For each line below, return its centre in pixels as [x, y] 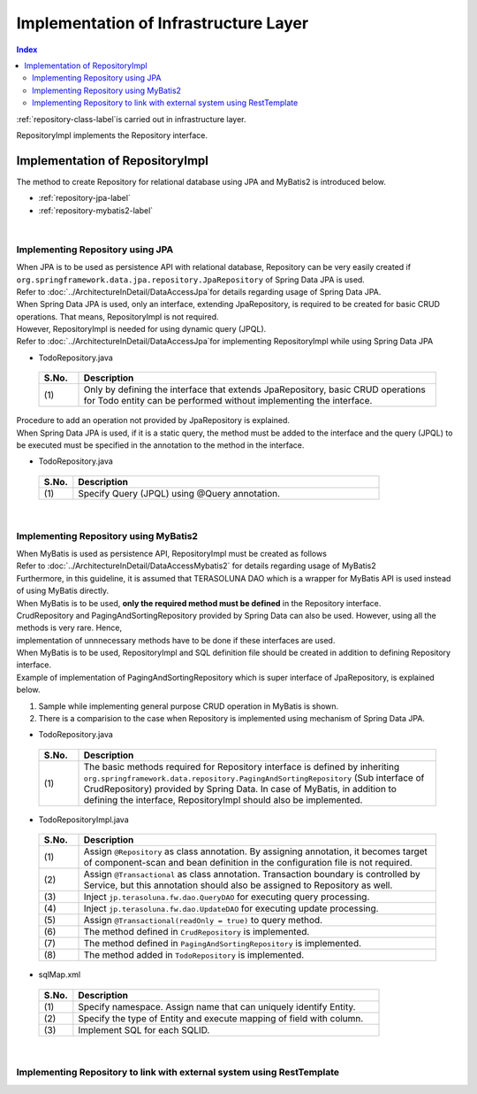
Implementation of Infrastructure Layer [163, 23]
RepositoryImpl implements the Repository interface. [112, 135]
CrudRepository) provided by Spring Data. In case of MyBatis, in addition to [240, 789]
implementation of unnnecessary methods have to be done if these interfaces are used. [176, 640]
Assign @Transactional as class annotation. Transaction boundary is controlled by [252, 874]
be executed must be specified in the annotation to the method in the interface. [160, 445]
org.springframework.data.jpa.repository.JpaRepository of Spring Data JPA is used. [191, 280]
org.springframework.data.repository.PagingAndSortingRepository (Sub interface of [254, 777]
